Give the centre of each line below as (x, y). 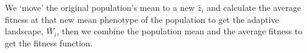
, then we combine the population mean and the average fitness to (180, 31)
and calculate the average (254, 7)
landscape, (24, 31)
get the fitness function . (49, 42)
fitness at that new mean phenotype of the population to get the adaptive (142, 19)
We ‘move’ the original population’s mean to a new (100, 7)
